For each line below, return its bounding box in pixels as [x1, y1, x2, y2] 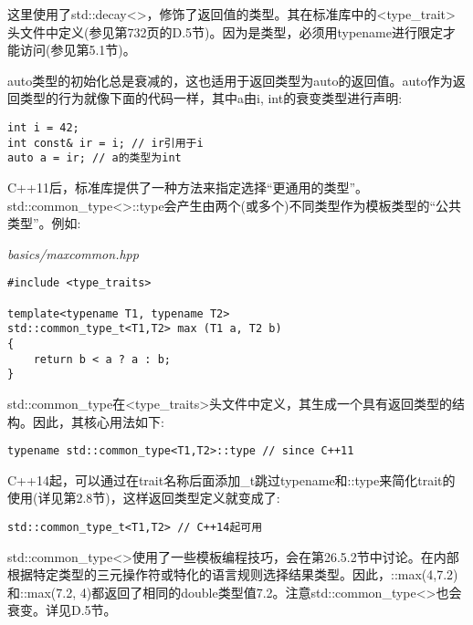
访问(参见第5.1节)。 [19, 40, 136, 59]
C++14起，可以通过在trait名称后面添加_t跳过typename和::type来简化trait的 [7, 470, 456, 489]
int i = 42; [7, 120, 79, 134]
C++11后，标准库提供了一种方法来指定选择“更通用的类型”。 [7, 177, 369, 196]
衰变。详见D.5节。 [7, 600, 117, 620]
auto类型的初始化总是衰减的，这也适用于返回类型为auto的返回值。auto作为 [7, 70, 453, 89]
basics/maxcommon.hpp [7, 244, 139, 263]
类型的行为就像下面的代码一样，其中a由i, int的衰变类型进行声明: [19, 89, 403, 108]
